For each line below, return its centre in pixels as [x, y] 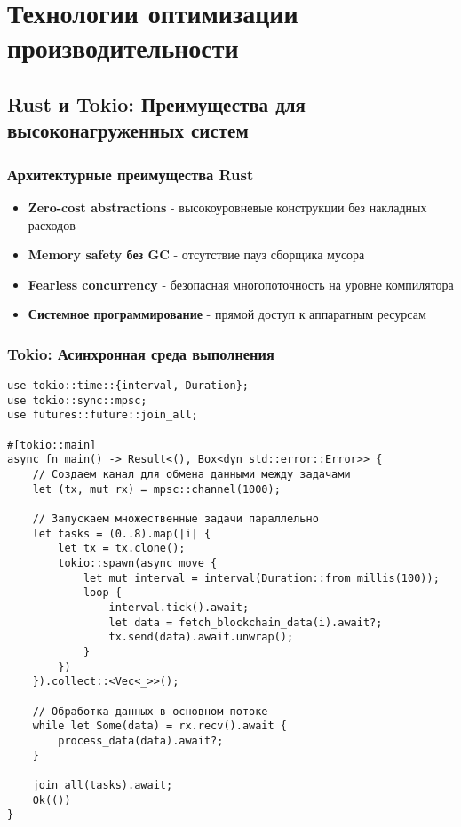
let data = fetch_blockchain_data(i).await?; [246, 622]
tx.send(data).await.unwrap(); [201, 637]
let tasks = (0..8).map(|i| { [122, 533]
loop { [102, 593]
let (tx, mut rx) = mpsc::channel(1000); [156, 489]
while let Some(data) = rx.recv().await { [159, 726]
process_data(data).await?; [141, 740]
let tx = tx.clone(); [122, 549]
